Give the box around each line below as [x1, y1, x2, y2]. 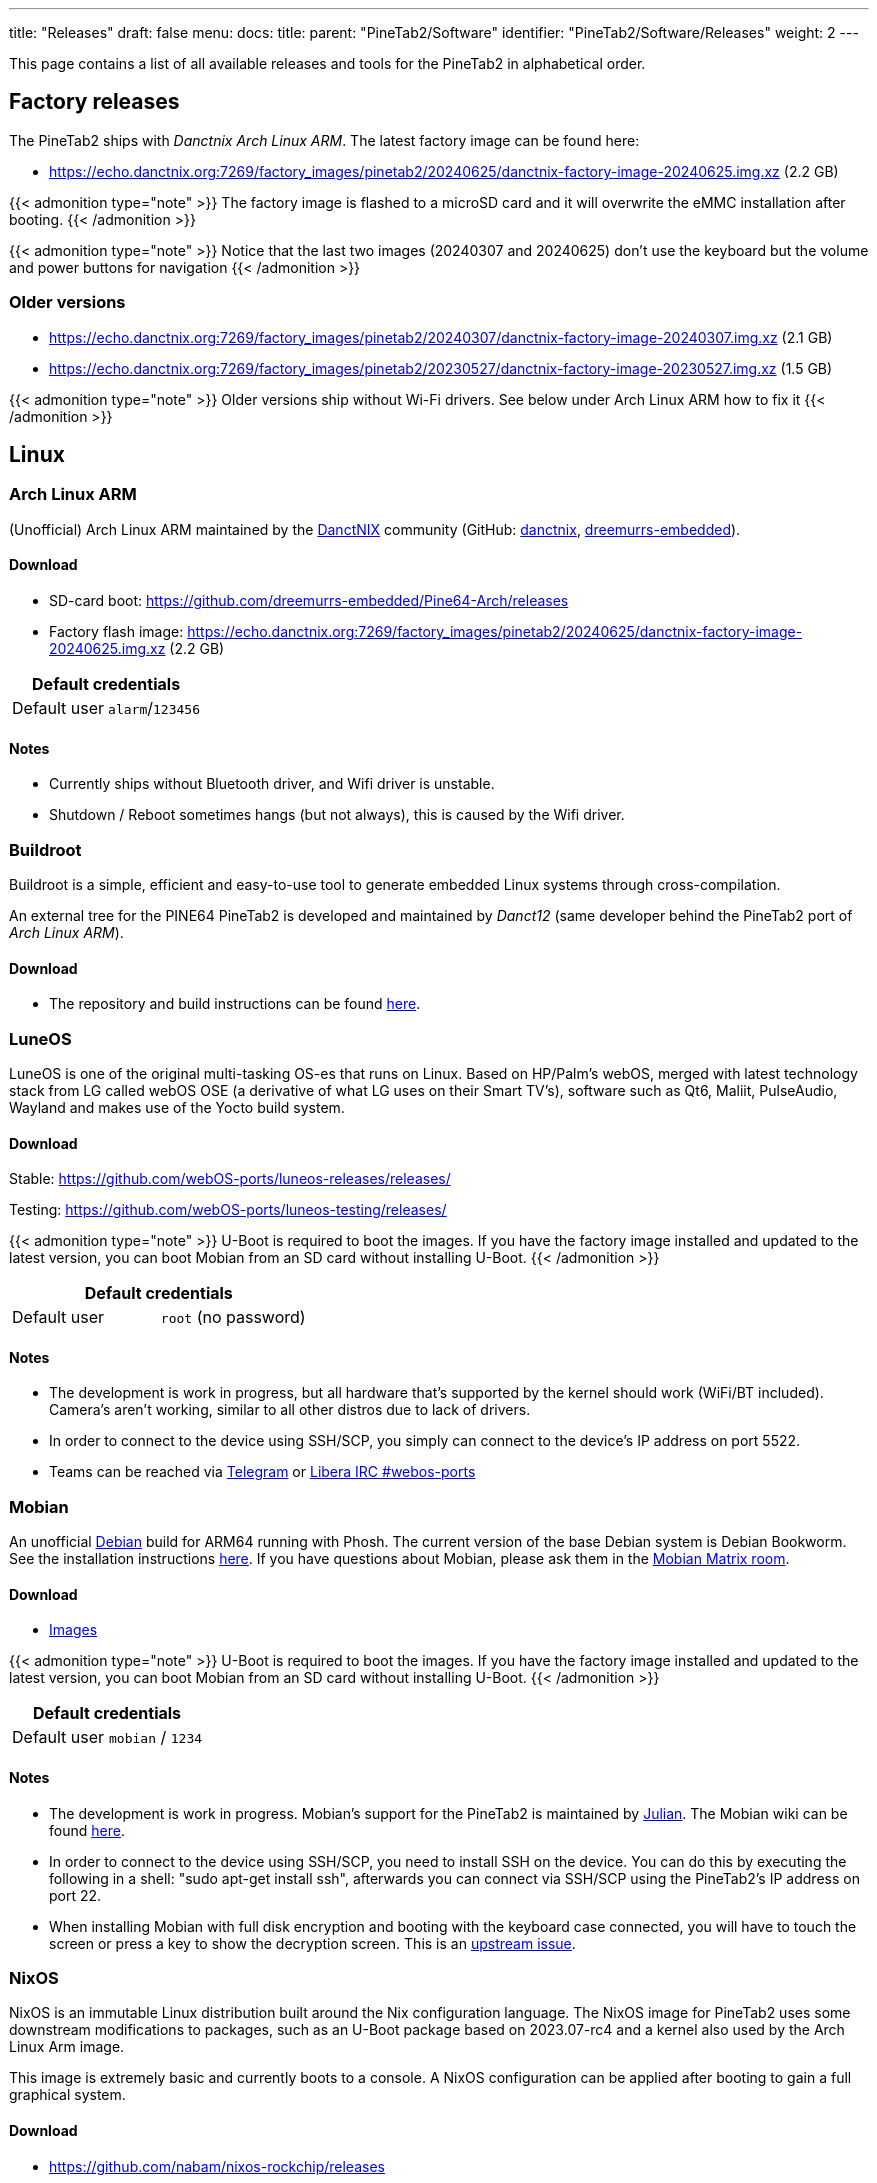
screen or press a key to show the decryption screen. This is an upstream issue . [49, 1934, 576, 1952]
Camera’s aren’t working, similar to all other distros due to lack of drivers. [49, 1401, 531, 1419]
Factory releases [9, 89, 180, 115]
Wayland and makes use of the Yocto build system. [9, 1098, 345, 1116]
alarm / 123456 [108, 698, 200, 719]
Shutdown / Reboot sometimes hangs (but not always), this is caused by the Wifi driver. [49, 806, 625, 824]
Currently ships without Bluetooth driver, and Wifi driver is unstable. [49, 775, 495, 793]
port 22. [49, 1886, 102, 1904]
